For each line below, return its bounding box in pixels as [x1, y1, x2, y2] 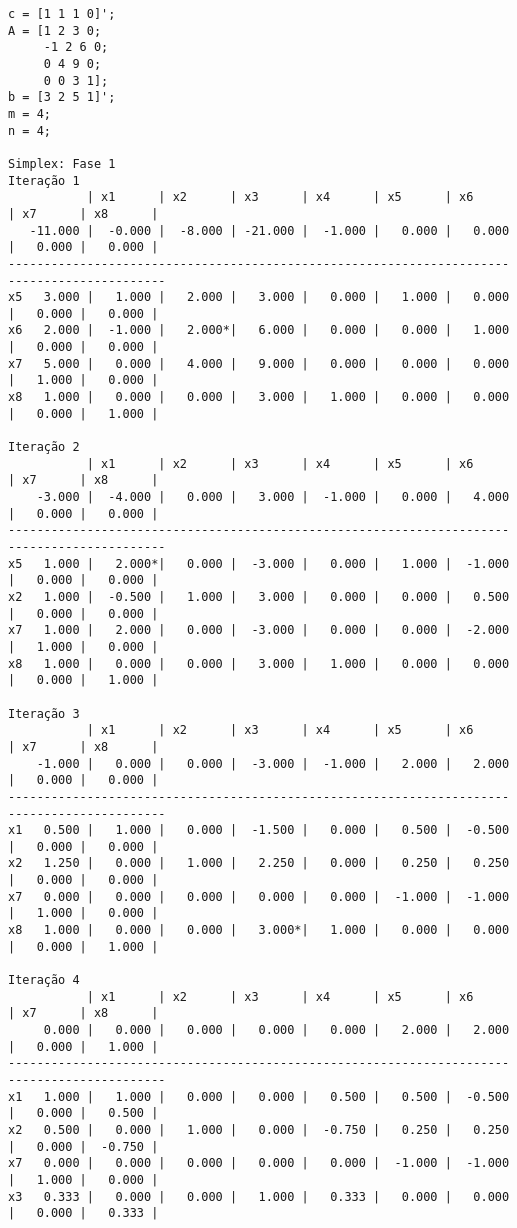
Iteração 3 [8, 706, 80, 721]
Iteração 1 [8, 173, 80, 188]
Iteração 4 [8, 973, 80, 988]
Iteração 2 [8, 440, 80, 455]
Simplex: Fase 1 [8, 156, 116, 171]
